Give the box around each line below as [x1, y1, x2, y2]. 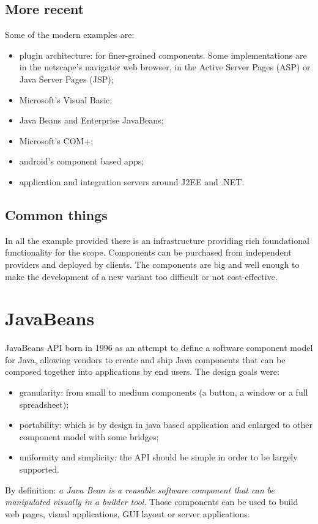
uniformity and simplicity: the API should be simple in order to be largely [19, 451, 298, 463]
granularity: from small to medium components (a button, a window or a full [19, 386, 308, 399]
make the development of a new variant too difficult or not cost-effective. [5, 270, 278, 282]
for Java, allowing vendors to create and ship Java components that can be [5, 353, 286, 366]
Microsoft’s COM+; [19, 134, 94, 147]
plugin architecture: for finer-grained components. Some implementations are [19, 48, 307, 61]
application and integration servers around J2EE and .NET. [19, 175, 245, 188]
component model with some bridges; [19, 430, 159, 443]
